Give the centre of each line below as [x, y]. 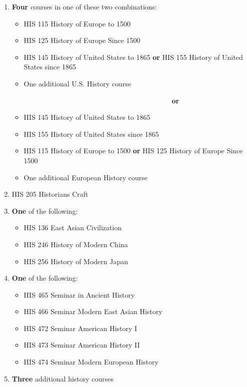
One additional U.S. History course [77, 83]
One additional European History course [86, 177]
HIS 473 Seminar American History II [82, 345]
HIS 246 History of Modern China [76, 244]
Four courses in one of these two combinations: [84, 6]
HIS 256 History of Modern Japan [76, 261]
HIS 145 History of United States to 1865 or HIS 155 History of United [133, 57]
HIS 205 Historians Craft [50, 194]
